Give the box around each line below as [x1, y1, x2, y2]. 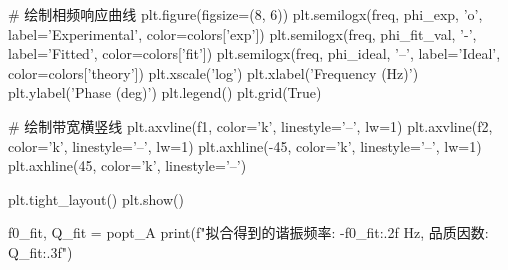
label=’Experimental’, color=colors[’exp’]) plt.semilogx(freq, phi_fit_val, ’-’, [8, 23, 477, 44]
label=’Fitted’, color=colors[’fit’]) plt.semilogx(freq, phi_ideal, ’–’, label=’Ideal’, [8, 43, 501, 64]
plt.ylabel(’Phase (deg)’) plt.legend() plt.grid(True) [8, 82, 322, 103]
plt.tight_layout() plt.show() [8, 188, 184, 209]
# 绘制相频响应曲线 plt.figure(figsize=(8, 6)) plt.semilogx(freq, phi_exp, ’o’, [8, 4, 483, 24]
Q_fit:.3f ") [8, 241, 73, 262]
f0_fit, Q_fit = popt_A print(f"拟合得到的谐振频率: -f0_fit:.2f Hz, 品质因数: [8, 222, 489, 243]
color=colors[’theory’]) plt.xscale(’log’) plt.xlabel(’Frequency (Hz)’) [8, 62, 419, 83]
